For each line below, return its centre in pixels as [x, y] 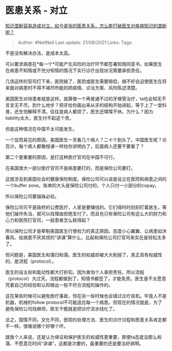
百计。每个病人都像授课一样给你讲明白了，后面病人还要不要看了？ [75, 146]
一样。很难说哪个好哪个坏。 [39, 326]
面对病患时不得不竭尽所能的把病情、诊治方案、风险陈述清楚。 [74, 87]
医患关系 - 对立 [37, 11]
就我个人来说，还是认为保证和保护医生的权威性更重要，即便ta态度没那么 [81, 337]
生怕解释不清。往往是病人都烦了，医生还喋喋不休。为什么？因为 [86, 112]
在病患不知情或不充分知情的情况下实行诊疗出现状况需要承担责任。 [75, 70]
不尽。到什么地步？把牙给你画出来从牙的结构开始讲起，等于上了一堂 [90, 105]
